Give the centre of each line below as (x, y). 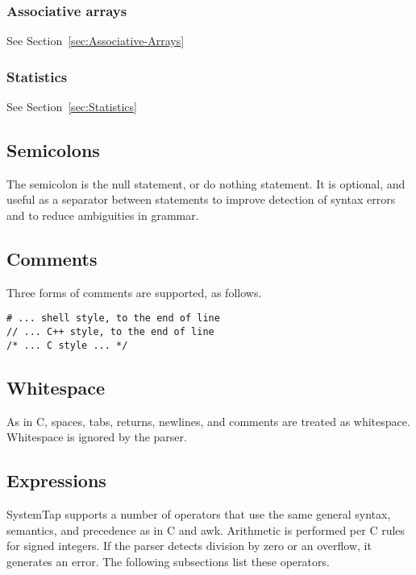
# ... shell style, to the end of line (113, 319)
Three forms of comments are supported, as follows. (134, 292)
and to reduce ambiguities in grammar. (103, 215)
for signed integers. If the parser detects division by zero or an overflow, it (189, 546)
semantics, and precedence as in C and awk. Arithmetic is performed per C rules (206, 529)
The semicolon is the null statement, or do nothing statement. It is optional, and (206, 183)
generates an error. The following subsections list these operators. (168, 561)
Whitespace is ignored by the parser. (97, 437)
